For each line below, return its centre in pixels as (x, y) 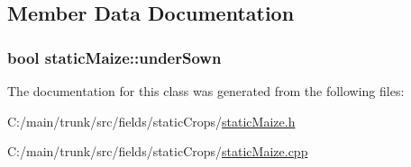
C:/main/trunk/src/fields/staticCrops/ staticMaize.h (151, 121)
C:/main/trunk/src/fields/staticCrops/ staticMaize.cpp (158, 151)
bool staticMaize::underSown (114, 57)
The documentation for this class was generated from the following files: (206, 91)
